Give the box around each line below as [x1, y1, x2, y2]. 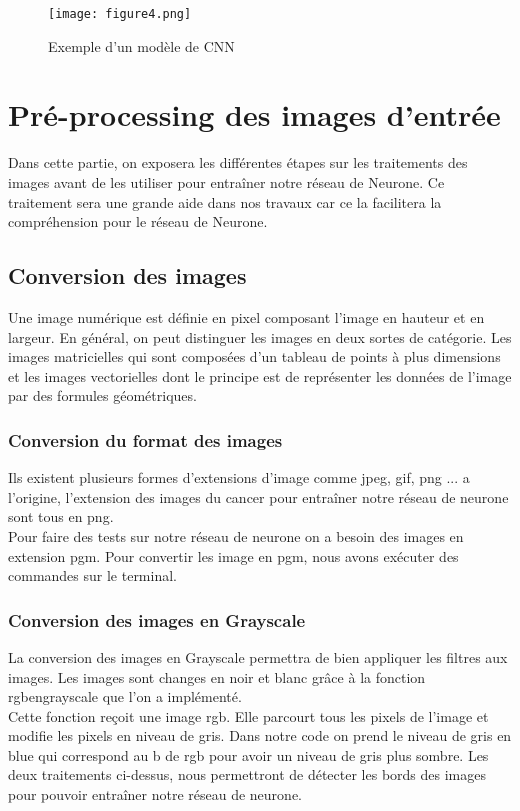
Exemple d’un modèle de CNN [48, 35, 235, 56]
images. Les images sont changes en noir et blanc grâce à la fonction [8, 666, 426, 687]
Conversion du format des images [8, 427, 283, 452]
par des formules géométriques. [8, 385, 197, 406]
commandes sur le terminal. [8, 565, 177, 586]
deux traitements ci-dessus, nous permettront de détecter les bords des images [8, 764, 486, 785]
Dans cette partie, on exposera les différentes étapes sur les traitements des [8, 152, 468, 173]
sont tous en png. [8, 506, 114, 527]
